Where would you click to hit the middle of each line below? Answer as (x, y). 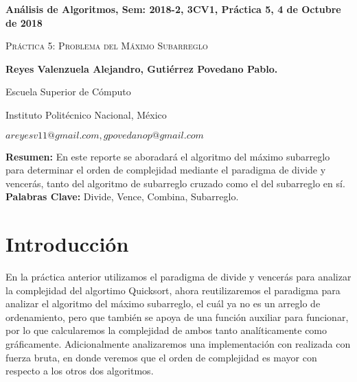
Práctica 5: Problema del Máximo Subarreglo (107, 46)
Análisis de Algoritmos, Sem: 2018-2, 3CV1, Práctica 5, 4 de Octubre (173, 9)
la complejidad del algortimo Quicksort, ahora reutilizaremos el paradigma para (173, 290)
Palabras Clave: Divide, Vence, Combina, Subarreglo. (122, 196)
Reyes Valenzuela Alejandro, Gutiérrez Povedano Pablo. (142, 68)
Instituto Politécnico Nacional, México (86, 114)
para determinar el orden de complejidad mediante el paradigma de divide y (166, 170)
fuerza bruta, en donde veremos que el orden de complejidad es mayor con (161, 357)
